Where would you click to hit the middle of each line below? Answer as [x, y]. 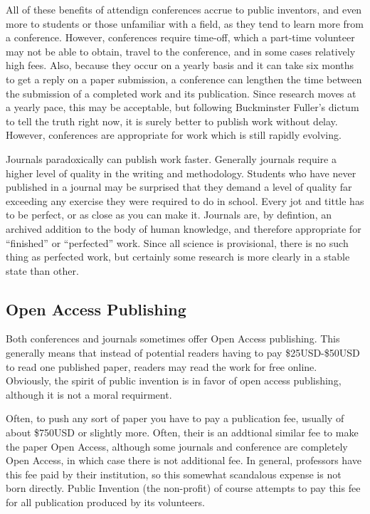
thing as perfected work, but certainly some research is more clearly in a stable [178, 257]
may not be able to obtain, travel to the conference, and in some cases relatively [181, 51]
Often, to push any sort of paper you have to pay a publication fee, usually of [175, 418]
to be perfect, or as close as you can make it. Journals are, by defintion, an [169, 215]
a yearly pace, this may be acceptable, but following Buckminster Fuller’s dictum [183, 107]
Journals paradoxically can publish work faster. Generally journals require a [171, 158]
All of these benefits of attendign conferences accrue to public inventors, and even [184, 9]
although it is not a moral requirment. [89, 394]
